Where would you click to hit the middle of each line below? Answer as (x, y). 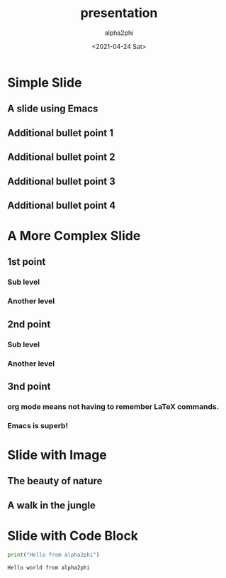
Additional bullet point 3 (61, 181)
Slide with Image (57, 455)
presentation (119, 13)
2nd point (29, 324)
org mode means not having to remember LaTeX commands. (113, 406)
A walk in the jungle (51, 505)
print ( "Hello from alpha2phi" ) (53, 555)
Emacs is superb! (38, 425)
